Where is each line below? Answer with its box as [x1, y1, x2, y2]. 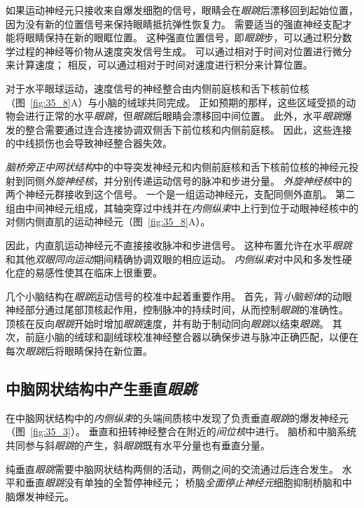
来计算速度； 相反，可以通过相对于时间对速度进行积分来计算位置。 [6, 57, 313, 72]
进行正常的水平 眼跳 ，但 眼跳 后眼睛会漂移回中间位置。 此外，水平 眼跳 [24, 108, 342, 123]
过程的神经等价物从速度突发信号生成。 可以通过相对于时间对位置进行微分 [15, 43, 352, 58]
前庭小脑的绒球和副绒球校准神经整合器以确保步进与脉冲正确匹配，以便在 [24, 330, 358, 344]
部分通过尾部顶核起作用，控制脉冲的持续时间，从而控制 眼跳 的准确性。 [24, 302, 349, 317]
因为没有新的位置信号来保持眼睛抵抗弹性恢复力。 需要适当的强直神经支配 [6, 16, 342, 31]
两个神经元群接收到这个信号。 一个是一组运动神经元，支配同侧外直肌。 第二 [6, 187, 356, 202]
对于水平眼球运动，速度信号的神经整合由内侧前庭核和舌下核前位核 [6, 80, 309, 95]
